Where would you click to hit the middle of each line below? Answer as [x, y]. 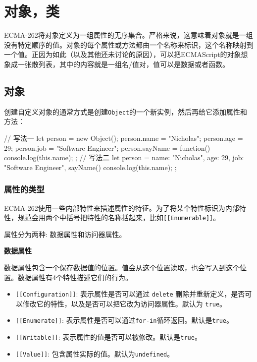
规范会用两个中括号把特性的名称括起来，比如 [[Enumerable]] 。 [119, 217]
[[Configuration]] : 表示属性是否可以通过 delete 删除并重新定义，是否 [130, 294]
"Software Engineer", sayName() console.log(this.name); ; [90, 167]
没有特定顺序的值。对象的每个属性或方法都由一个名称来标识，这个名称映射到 [129, 44]
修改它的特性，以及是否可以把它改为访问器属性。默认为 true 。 [125, 303]
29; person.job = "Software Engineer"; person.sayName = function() [107, 148]
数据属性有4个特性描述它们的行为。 [75, 277]
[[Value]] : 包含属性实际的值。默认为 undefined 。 [95, 353]
